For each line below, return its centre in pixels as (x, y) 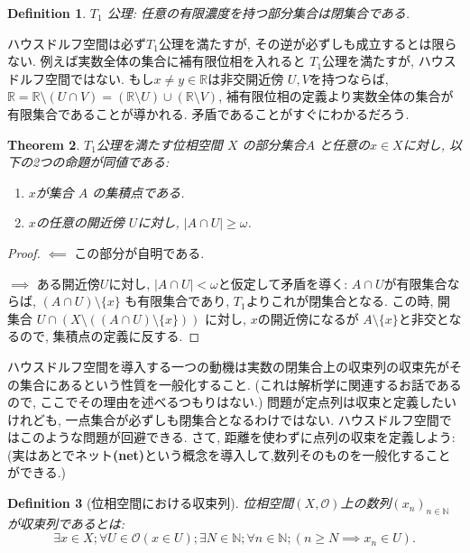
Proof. (24, 252)
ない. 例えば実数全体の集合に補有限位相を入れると (157, 61)
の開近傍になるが (308, 318)
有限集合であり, (184, 301)
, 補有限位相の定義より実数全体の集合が (336, 96)
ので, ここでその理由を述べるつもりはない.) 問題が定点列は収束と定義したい (232, 402)
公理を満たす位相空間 (159, 144)
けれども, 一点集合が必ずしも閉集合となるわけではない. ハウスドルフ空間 (223, 419)
